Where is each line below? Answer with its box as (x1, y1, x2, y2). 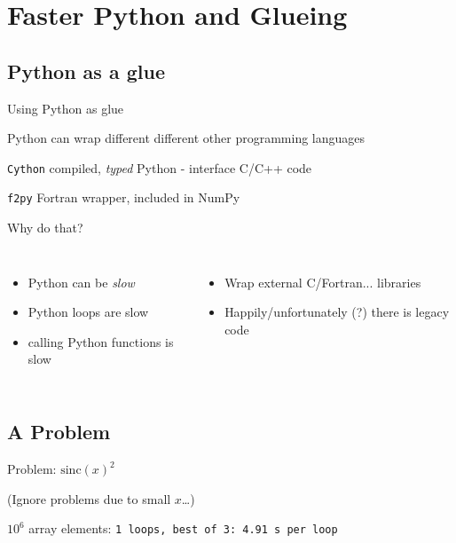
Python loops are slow (28, 303, 149, 321)
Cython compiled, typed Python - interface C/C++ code (7, 158, 312, 177)
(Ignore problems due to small (7, 489, 171, 508)
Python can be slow (28, 272, 135, 291)
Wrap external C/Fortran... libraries (224, 272, 421, 291)
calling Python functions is (28, 332, 174, 350)
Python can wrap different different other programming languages (7, 129, 366, 147)
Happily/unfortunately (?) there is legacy (224, 303, 450, 321)
